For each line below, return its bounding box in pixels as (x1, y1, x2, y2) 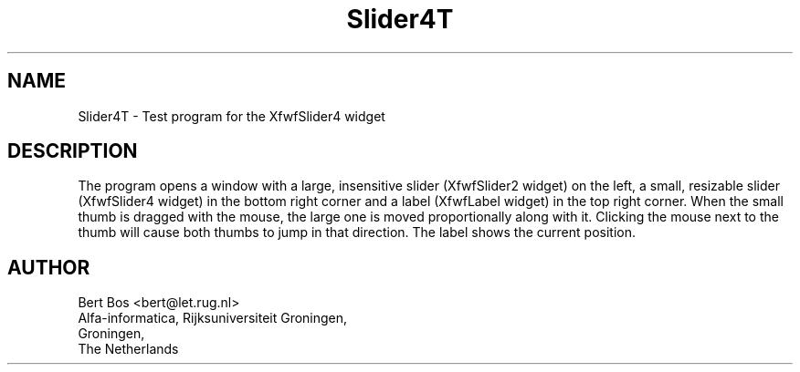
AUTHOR (7, 255, 90, 279)
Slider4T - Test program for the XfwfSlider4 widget (78, 108, 385, 124)
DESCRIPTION (7, 139, 138, 163)
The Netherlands (78, 341, 179, 357)
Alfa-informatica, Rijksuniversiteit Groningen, (78, 310, 348, 326)
